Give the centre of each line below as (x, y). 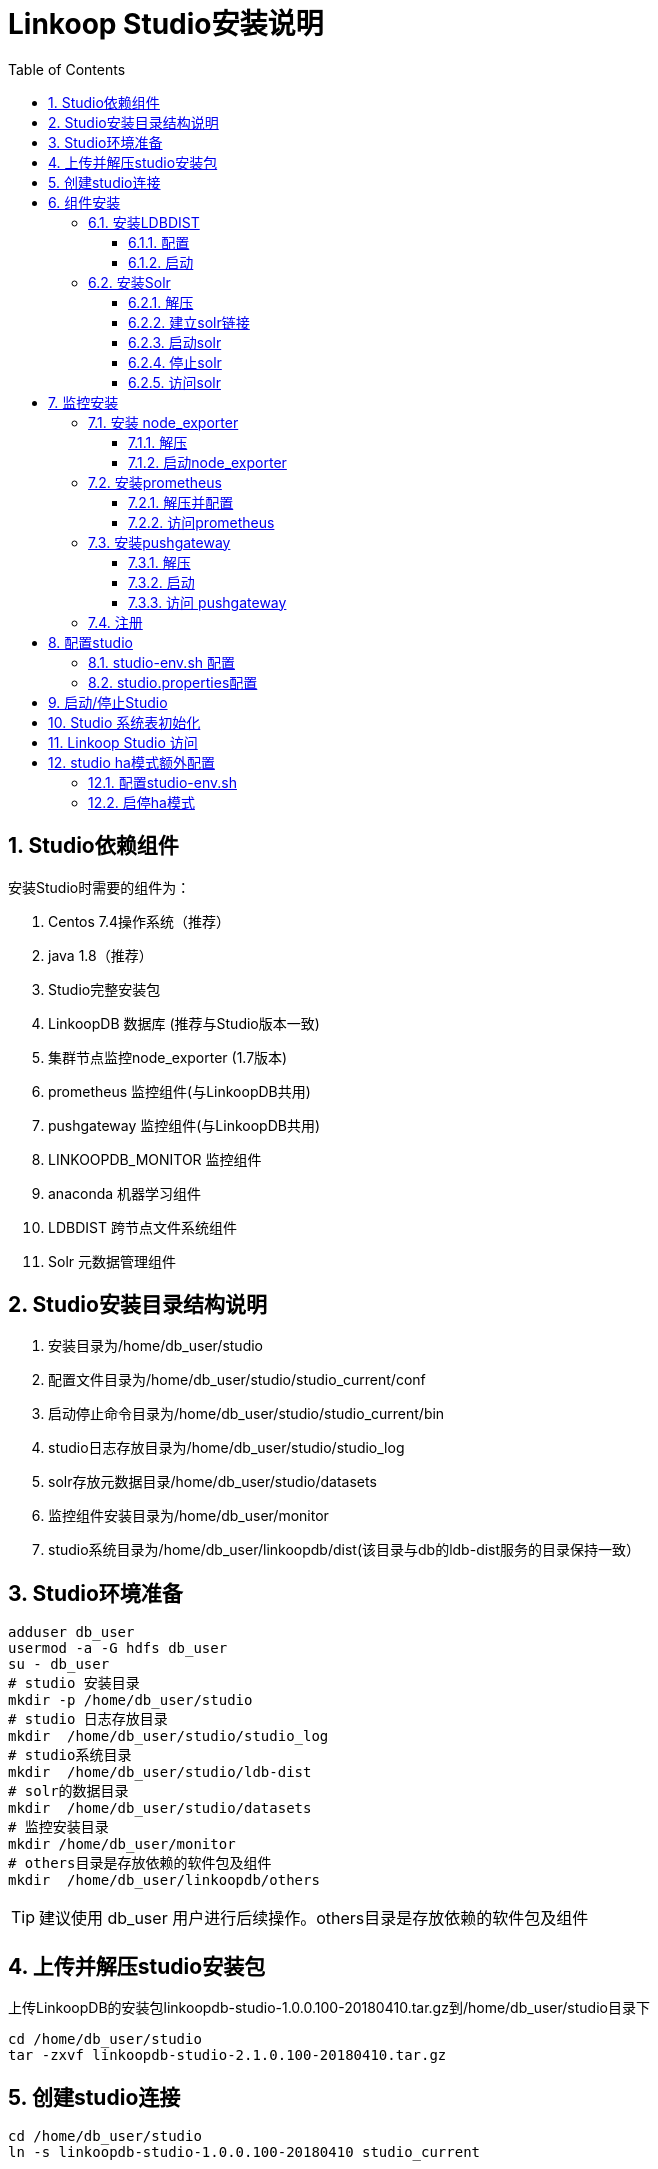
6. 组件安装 (84, 202)
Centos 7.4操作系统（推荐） (139, 921)
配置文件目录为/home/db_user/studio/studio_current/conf (237, 1380)
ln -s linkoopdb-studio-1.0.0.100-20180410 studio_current (244, 2151)
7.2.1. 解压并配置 (181, 502)
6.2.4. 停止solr (175, 362)
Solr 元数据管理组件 (112, 1261)
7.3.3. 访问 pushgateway (207, 602)
